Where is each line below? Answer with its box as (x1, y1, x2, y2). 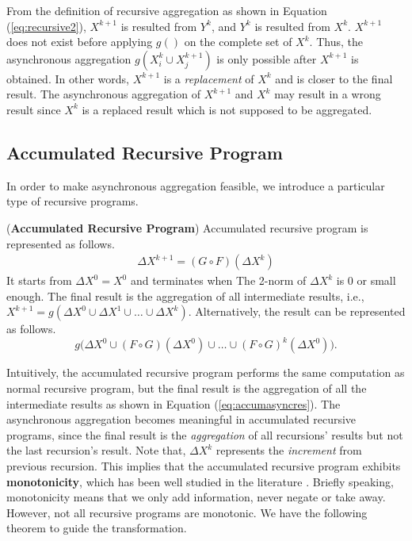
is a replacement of (163, 70, 254, 86)
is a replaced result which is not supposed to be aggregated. (82, 101, 372, 117)
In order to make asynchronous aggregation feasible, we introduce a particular (6, 177, 385, 194)
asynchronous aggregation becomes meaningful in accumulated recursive (6, 411, 357, 428)
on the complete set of (184, 33, 292, 50)
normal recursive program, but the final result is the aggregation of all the (6, 380, 367, 397)
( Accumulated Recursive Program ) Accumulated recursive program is (6, 219, 368, 236)
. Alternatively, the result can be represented (188, 303, 406, 320)
